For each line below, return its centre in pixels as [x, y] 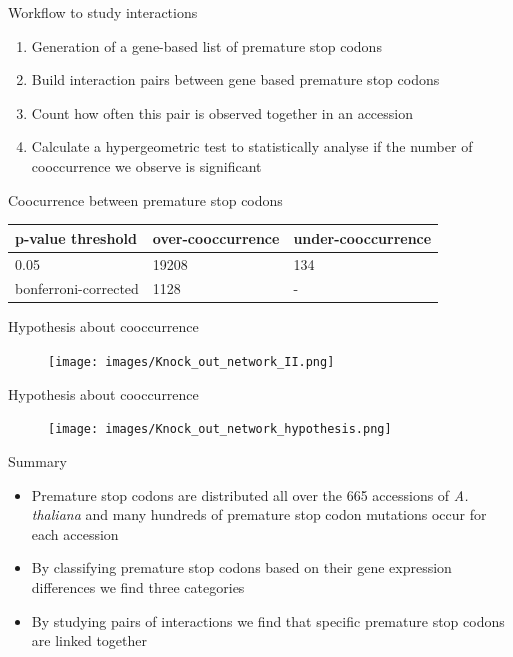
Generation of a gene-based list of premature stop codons [206, 45]
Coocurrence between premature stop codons [145, 199]
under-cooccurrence [362, 237]
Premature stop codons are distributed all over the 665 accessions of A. [250, 494]
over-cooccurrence [216, 237]
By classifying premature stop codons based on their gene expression [241, 567]
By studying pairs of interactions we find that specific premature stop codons [268, 620]
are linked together [89, 640]
